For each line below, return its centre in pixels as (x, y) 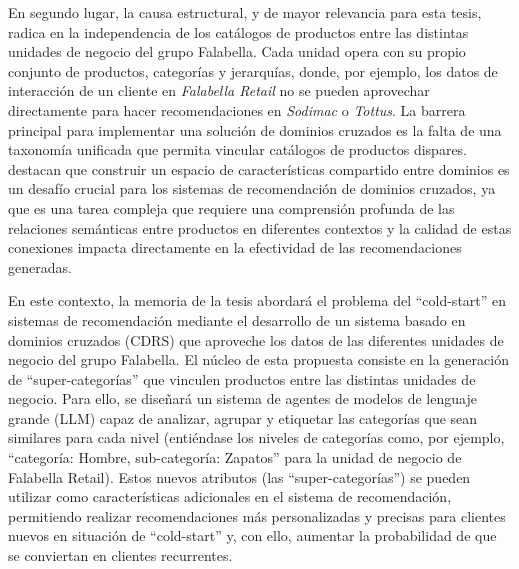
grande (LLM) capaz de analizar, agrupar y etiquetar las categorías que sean (243, 417)
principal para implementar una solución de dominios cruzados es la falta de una (255, 129)
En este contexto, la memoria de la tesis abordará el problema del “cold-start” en (257, 300)
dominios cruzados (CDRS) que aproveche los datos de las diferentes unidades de (256, 339)
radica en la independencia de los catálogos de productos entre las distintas (238, 31)
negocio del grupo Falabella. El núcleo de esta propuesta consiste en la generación (258, 359)
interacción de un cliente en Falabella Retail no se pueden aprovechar (219, 90)
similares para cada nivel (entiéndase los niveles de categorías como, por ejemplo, (256, 437)
